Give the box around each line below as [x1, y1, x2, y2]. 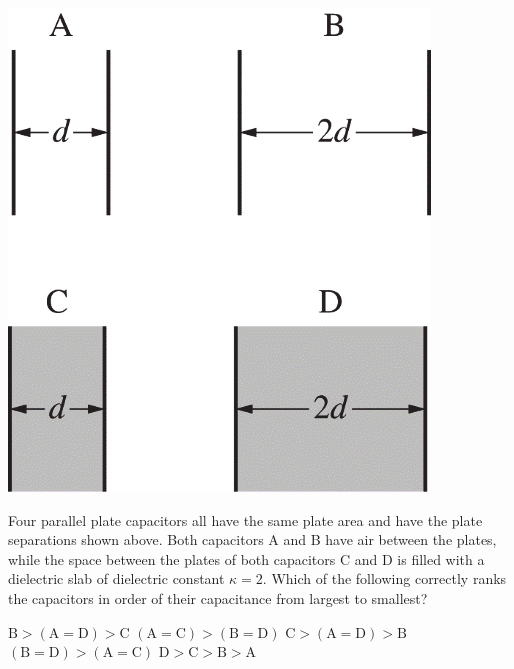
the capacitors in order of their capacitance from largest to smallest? [8, 587, 428, 608]
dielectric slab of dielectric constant [8, 568, 225, 589]
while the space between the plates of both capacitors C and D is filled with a [8, 548, 485, 569]
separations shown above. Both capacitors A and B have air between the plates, [8, 529, 497, 550]
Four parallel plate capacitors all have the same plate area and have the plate [8, 509, 483, 530]
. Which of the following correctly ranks [262, 568, 507, 589]
